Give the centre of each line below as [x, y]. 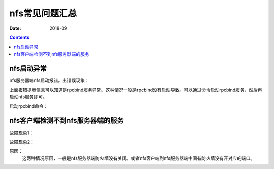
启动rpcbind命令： [29, 106]
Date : [15, 28]
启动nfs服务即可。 [28, 97]
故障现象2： [22, 142]
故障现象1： [22, 133]
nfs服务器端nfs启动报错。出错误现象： [49, 80]
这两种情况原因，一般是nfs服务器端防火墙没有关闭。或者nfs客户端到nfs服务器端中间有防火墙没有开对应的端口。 [139, 158]
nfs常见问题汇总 [43, 13]
